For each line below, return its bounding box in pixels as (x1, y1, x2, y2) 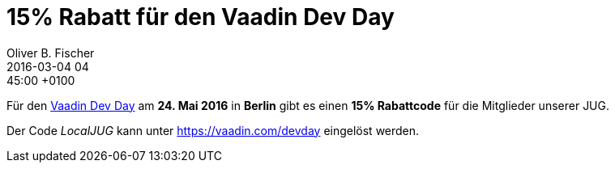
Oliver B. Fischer (6, 45, 95, 60)
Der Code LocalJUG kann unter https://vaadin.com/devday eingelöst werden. (6, 123, 420, 137)
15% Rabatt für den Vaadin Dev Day (6, 3, 395, 31)
